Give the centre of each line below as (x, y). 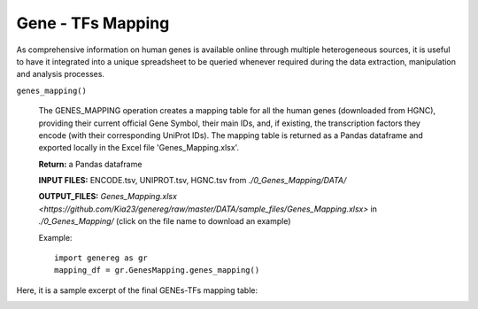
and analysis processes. (61, 74)
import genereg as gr (101, 258)
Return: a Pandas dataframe (90, 164)
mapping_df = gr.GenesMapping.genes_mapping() (157, 270)
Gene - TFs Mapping (93, 23)
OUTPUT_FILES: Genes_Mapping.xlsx (108, 197)
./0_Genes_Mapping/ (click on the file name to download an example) (165, 221)
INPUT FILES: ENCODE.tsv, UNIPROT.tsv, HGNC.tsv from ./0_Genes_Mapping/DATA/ (193, 181)
